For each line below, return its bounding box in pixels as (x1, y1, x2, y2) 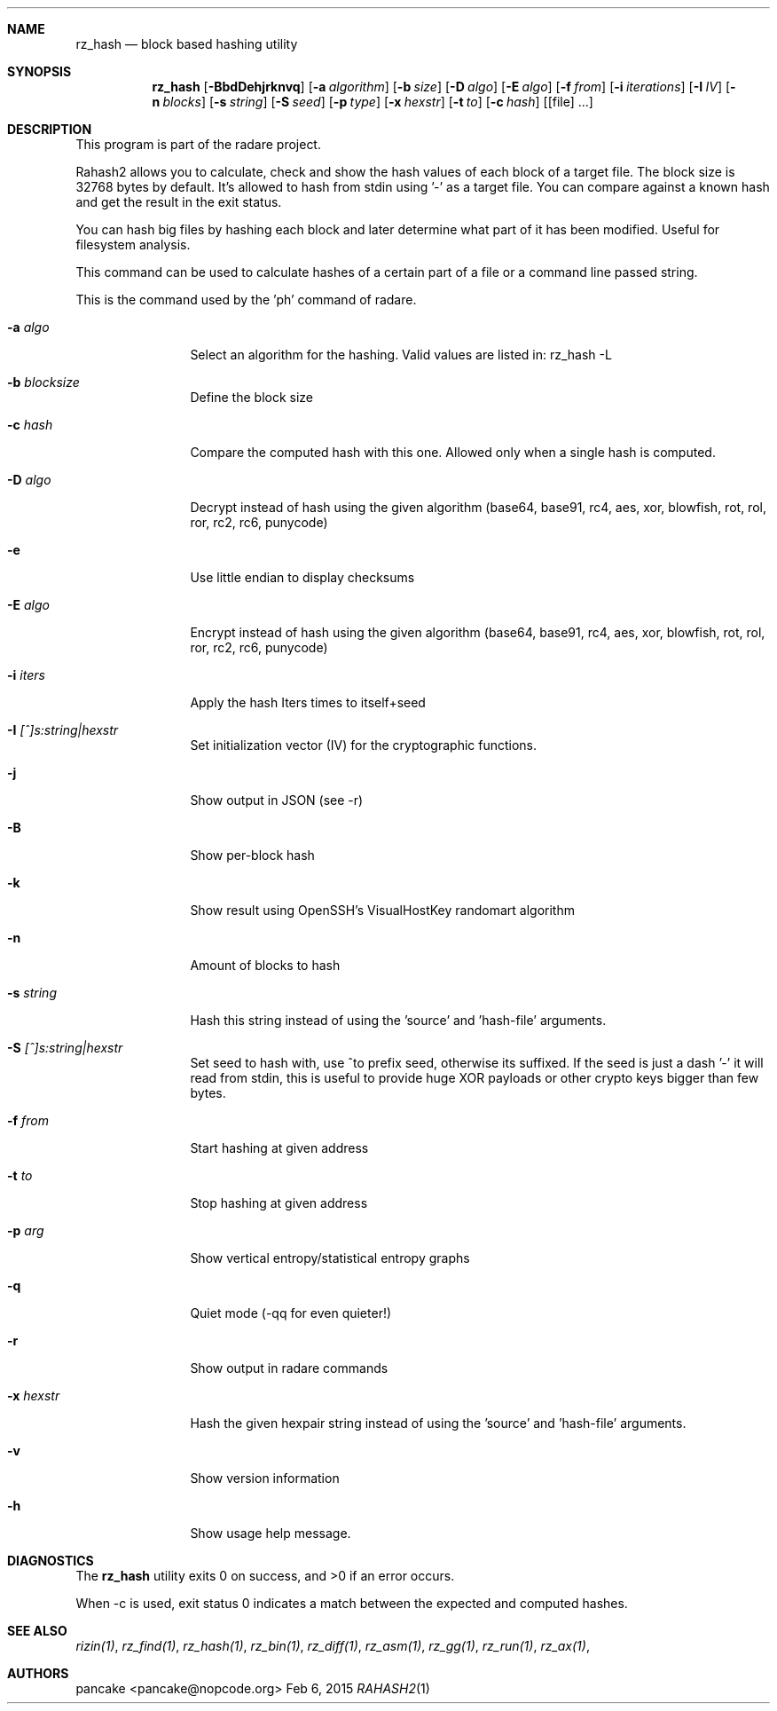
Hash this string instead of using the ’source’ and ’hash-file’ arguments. (190, 1013, 607, 1028)
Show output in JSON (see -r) (190, 792, 364, 808)
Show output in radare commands (190, 1360, 388, 1376)
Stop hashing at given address (190, 1195, 368, 1210)
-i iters (7, 667, 45, 682)
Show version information (190, 1471, 340, 1486)
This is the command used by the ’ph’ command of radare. (75, 292, 417, 307)
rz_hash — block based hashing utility (75, 36, 298, 51)
